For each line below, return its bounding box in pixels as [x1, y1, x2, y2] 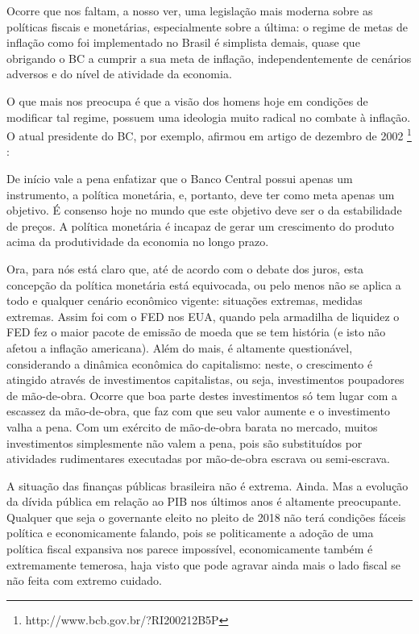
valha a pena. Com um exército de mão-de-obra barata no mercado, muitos [6, 418, 378, 435]
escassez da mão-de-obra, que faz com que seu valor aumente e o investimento [6, 403, 390, 419]
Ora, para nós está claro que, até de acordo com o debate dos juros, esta [6, 260, 364, 277]
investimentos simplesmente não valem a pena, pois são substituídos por [6, 434, 363, 451]
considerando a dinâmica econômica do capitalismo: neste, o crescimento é [6, 355, 373, 372]
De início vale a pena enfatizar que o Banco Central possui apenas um [6, 170, 353, 186]
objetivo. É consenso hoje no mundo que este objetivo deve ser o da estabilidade [6, 202, 402, 219]
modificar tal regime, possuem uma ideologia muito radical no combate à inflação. [6, 108, 411, 125]
